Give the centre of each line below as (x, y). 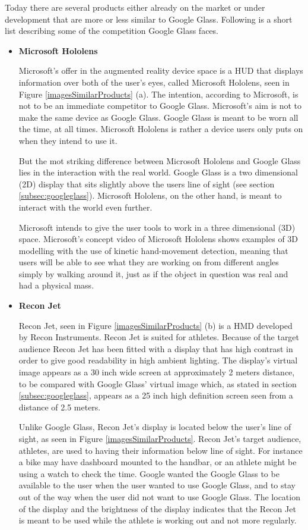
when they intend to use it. (68, 140)
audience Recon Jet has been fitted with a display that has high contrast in (156, 348)
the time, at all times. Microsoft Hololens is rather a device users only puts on (161, 129)
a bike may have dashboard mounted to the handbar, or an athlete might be (158, 462)
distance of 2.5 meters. (60, 407)
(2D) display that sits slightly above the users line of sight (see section (147, 184)
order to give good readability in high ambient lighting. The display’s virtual (158, 360)
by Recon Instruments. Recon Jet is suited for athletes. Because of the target (159, 337)
